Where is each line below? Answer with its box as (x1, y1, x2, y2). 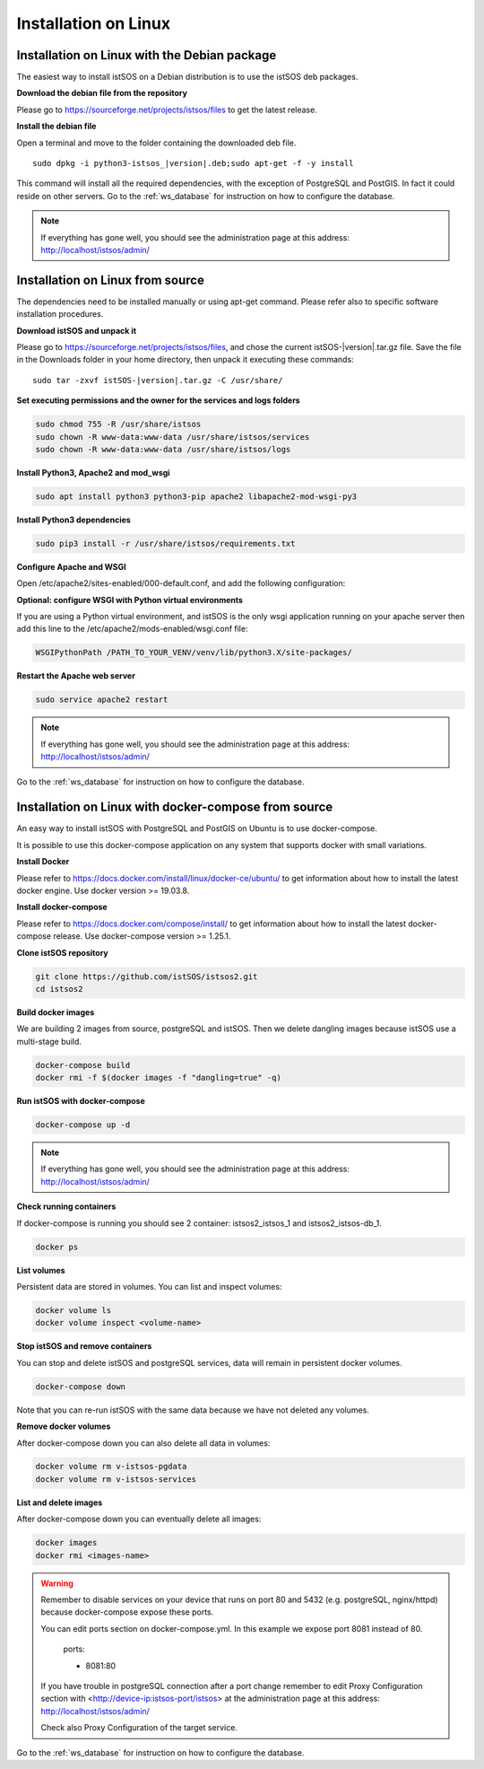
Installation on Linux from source (16, 272, 205, 287)
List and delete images (16, 1497, 103, 1508)
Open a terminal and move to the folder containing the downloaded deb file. (16, 137, 297, 148)
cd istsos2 (35, 984, 83, 994)
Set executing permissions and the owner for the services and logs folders (16, 395, 300, 406)
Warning (40, 1578, 73, 1589)
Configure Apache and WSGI (16, 561, 126, 572)
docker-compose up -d (35, 1120, 131, 1130)
